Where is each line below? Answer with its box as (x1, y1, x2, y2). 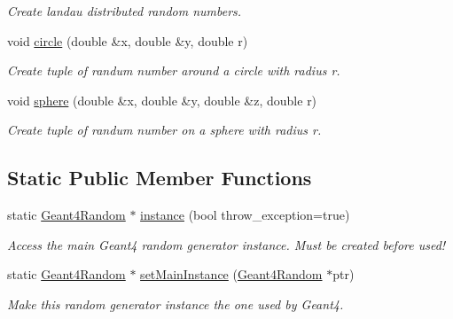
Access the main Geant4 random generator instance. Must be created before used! (7, 235, 446, 253)
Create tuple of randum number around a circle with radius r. (7, 61, 340, 80)
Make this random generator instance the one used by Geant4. (7, 294, 344, 313)
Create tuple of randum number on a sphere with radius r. (7, 121, 322, 139)
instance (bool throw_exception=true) (140, 206, 350, 224)
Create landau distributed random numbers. (7, 2, 242, 19)
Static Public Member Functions (7, 164, 312, 191)
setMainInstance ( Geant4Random (140, 265, 323, 284)
